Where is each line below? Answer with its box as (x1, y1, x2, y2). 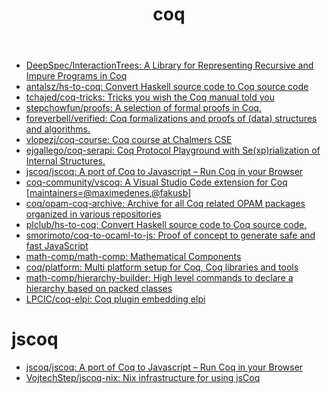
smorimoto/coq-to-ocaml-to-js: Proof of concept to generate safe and (25, 229, 316, 242)
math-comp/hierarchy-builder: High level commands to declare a (25, 272, 294, 284)
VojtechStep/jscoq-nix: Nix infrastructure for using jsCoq (25, 372, 261, 384)
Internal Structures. (25, 155, 106, 167)
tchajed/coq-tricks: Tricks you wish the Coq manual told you (25, 91, 276, 103)
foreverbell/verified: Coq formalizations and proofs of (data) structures (25, 113, 318, 125)
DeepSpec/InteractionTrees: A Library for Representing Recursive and (25, 59, 314, 72)
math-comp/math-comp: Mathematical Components (25, 251, 242, 263)
